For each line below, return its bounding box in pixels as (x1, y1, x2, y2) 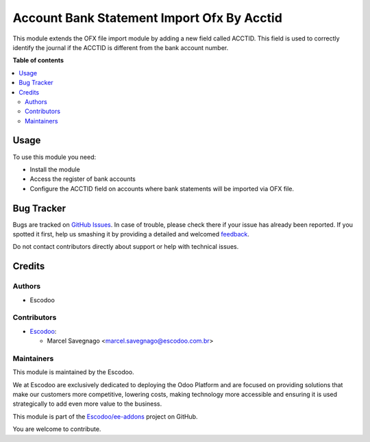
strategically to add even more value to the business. (12, 400, 162, 408)
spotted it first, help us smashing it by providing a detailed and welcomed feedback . (12, 230, 250, 238)
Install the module (29, 165, 80, 173)
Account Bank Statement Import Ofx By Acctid (12, 10, 282, 25)
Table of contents (12, 56, 64, 64)
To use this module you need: (12, 153, 97, 161)
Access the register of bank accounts (29, 175, 136, 183)
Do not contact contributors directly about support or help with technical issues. (12, 243, 239, 251)
